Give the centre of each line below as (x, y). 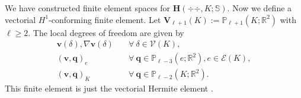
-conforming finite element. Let (105, 19)
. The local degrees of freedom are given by (106, 32)
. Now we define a (260, 8)
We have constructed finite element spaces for (88, 8)
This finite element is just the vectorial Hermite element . (109, 88)
